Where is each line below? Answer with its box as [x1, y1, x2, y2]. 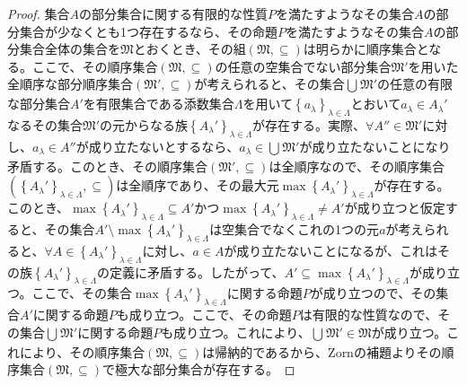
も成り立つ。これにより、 [161, 322, 311, 341]
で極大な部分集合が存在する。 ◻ [102, 360, 295, 379]
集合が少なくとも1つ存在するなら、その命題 [19, 22, 278, 40]
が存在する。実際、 [252, 115, 366, 134]
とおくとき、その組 [133, 39, 246, 58]
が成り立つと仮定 [344, 198, 445, 217]
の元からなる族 [100, 115, 189, 134]
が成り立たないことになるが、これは [224, 241, 438, 259]
